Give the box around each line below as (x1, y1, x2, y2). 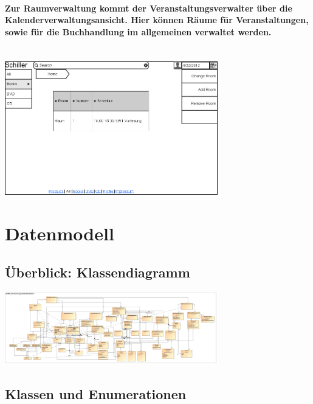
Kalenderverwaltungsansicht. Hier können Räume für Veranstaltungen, (5, 13, 309, 26)
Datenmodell (5, 221, 114, 246)
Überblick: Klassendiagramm (5, 262, 190, 281)
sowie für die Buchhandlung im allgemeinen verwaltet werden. (5, 25, 272, 38)
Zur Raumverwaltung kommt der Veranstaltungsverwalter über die (5, 1, 292, 14)
